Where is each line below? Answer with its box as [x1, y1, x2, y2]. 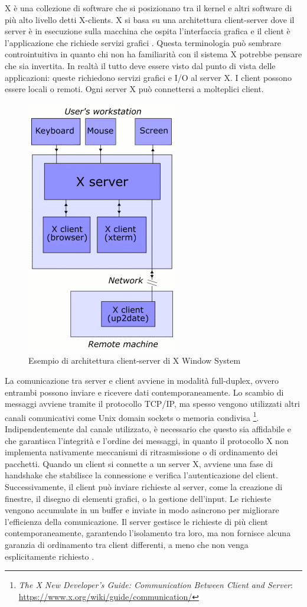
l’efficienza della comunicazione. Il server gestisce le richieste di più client [5, 515, 269, 527]
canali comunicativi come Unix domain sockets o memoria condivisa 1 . [5, 409, 259, 423]
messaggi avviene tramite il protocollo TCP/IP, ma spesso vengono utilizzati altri [5, 397, 300, 410]
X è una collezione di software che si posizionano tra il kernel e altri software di [5, 2, 292, 14]
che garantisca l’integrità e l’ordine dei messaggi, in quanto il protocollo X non [5, 434, 289, 446]
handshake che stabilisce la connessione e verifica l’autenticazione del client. [5, 469, 278, 481]
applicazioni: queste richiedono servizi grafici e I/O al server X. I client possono [5, 71, 292, 83]
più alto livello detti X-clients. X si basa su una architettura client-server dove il [5, 13, 295, 25]
